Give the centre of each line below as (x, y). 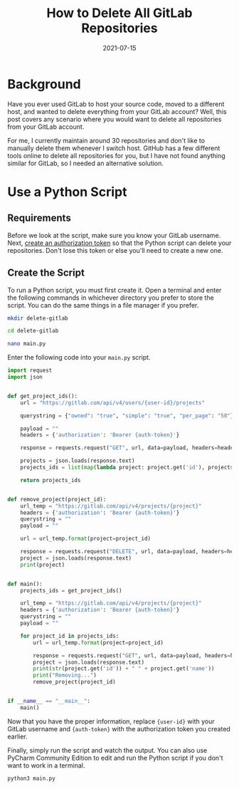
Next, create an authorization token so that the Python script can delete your (119, 243)
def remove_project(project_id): (57, 499)
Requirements (39, 218)
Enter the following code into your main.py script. (79, 357)
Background (44, 84)
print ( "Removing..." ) (65, 675)
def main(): (25, 584)
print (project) (43, 565)
